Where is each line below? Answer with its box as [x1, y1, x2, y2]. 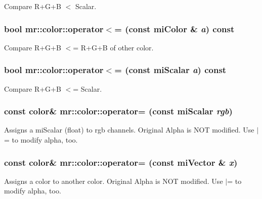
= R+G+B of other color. [73, 42, 154, 52]
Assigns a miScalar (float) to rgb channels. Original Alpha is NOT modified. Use [4, 124, 254, 135]
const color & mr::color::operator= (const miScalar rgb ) [4, 105, 233, 117]
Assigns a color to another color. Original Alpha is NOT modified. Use [4, 175, 223, 186]
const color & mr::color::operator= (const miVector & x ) [4, 156, 238, 168]
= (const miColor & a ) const [114, 22, 235, 35]
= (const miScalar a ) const [114, 63, 227, 76]
